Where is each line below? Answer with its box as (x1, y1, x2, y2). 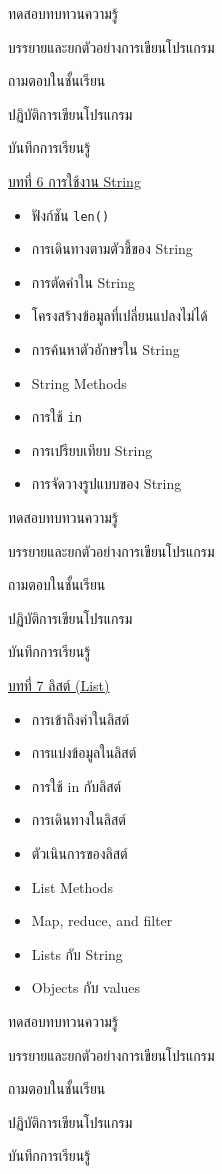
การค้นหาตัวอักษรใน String (31, 339, 180, 359)
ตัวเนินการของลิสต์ (31, 842, 128, 863)
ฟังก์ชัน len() (31, 204, 110, 225)
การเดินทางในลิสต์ (31, 809, 126, 830)
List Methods (31, 876, 114, 897)
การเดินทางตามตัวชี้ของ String (31, 238, 193, 259)
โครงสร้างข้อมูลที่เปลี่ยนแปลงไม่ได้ (31, 305, 208, 326)
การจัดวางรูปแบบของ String (31, 473, 182, 494)
